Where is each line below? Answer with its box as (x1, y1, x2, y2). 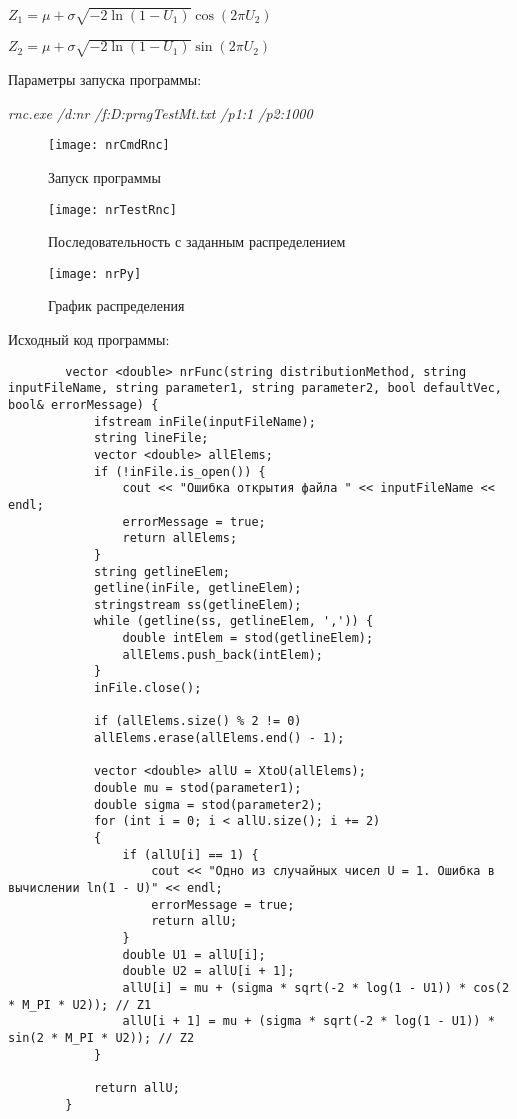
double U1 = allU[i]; (122, 947, 266, 962)
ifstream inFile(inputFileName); (93, 414, 316, 429)
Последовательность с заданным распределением (48, 231, 346, 252)
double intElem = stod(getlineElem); (122, 631, 374, 646)
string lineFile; (93, 431, 209, 446)
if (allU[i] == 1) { (122, 847, 259, 862)
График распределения (48, 295, 185, 316)
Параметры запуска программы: (8, 69, 202, 90)
